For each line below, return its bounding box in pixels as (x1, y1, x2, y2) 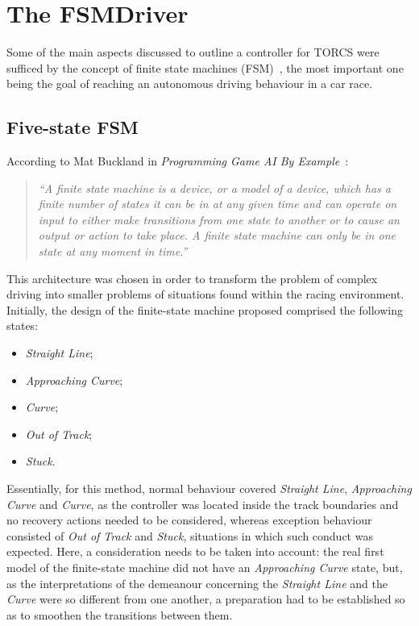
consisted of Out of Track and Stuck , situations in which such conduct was (6, 527, 373, 544)
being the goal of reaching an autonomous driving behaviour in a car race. (6, 75, 373, 92)
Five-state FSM (6, 115, 139, 140)
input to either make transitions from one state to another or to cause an (38, 211, 400, 227)
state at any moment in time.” (38, 243, 188, 260)
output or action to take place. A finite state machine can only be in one (38, 227, 396, 244)
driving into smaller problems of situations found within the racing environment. (6, 286, 404, 303)
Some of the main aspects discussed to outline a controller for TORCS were (6, 44, 380, 61)
